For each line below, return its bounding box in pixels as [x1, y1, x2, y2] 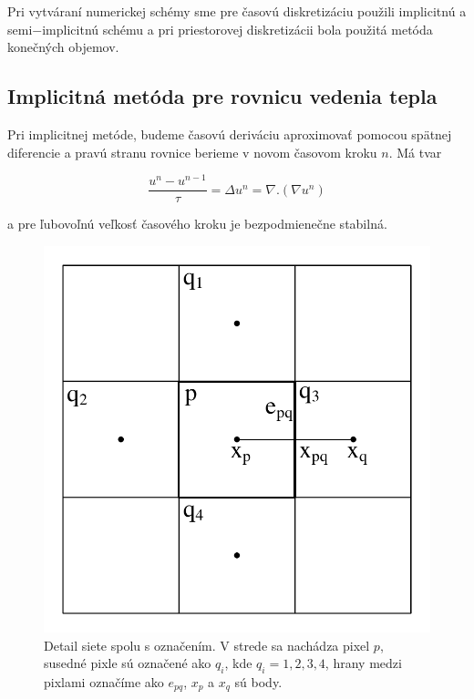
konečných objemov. [7, 37, 119, 57]
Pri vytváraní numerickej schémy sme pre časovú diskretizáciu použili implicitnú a [7, 2, 467, 20]
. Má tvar [388, 142, 442, 161]
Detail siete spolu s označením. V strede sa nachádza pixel [44, 635, 370, 654]
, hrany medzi [325, 653, 402, 673]
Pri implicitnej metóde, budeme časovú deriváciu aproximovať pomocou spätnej [7, 124, 452, 143]
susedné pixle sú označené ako [44, 653, 211, 673]
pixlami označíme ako [44, 672, 164, 691]
